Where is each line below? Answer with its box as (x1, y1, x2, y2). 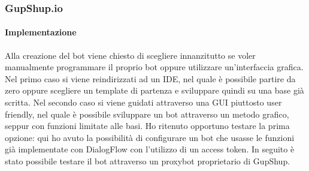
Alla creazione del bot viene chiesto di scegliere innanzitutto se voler (5, 49, 256, 61)
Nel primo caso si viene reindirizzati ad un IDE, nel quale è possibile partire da (5, 72, 296, 85)
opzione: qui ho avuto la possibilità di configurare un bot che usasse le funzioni (5, 131, 295, 143)
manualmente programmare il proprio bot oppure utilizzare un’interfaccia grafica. (5, 61, 304, 73)
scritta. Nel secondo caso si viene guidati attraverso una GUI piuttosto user (5, 96, 282, 109)
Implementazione (5, 26, 77, 38)
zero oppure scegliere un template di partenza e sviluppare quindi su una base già (5, 84, 304, 97)
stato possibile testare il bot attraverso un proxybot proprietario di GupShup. (5, 154, 290, 167)
